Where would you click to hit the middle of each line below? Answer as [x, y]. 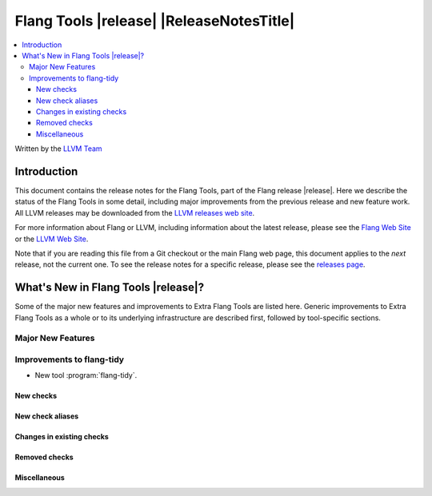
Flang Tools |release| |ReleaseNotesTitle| [155, 21]
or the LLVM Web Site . [52, 239]
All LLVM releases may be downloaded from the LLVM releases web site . [135, 212]
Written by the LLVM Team [59, 149]
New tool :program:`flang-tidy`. [86, 375]
